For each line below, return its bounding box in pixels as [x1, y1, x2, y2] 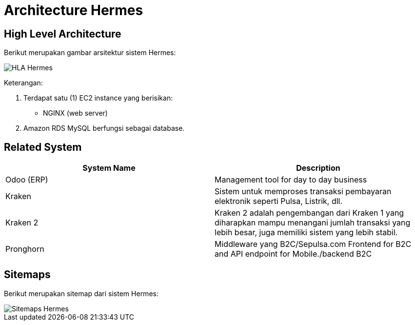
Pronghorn [5, 244, 44, 254]
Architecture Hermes [4, 2, 143, 19]
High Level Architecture [4, 27, 121, 40]
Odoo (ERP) [5, 175, 48, 185]
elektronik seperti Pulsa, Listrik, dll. [215, 196, 343, 206]
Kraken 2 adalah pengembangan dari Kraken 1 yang [215, 208, 404, 218]
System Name [82, 163, 136, 173]
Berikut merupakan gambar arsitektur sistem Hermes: [4, 48, 176, 57]
